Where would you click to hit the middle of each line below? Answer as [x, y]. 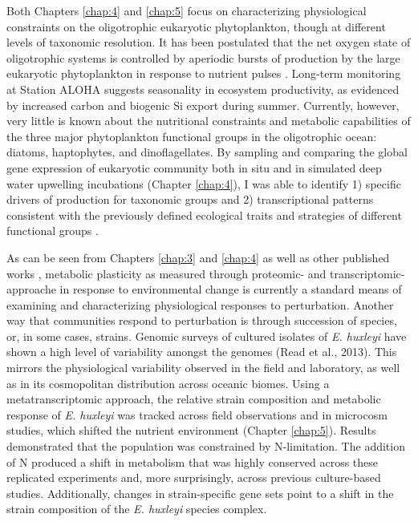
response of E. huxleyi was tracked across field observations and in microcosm [197, 414]
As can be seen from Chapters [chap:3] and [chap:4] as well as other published [198, 257]
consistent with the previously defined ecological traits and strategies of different [204, 214]
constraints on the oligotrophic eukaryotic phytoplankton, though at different [196, 26]
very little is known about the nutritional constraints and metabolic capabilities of [209, 121]
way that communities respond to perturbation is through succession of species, [202, 320]
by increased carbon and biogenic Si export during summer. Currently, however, [203, 105]
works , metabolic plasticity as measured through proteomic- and [166, 273]
